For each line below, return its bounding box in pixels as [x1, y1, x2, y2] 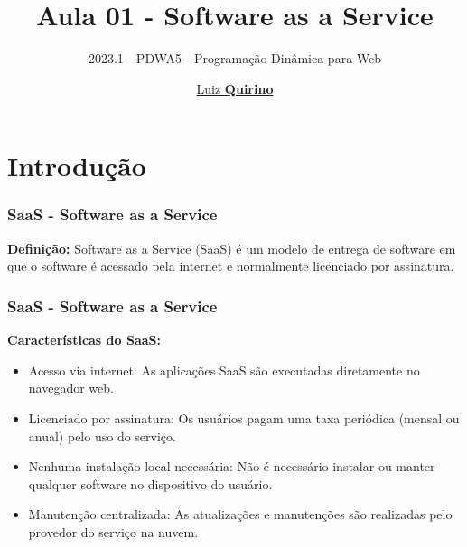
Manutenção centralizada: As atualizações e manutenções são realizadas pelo [28, 505, 453, 524]
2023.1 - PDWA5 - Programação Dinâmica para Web [88, 49, 382, 68]
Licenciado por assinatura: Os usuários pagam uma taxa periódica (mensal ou [28, 408, 460, 427]
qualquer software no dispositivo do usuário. [28, 474, 273, 493]
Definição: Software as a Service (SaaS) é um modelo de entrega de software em [7, 238, 456, 257]
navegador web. [28, 378, 114, 397]
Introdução [7, 147, 146, 184]
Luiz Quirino [196, 79, 274, 97]
